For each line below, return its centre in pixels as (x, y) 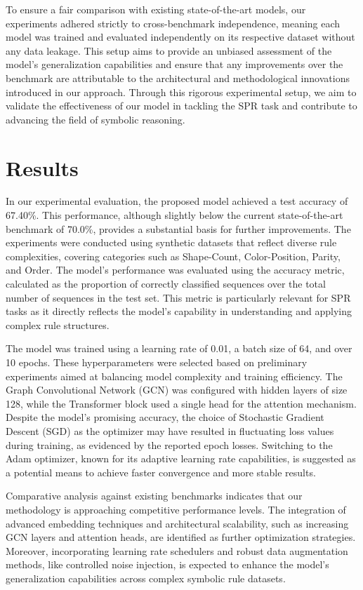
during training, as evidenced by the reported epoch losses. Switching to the (169, 444)
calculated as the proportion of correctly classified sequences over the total (166, 284)
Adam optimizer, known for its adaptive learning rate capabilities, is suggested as (181, 458)
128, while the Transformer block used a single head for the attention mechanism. (181, 403)
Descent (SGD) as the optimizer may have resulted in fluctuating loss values (170, 430)
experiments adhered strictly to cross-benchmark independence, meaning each (173, 23)
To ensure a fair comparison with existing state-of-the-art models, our (156, 9)
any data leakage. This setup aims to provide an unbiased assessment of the (169, 50)
